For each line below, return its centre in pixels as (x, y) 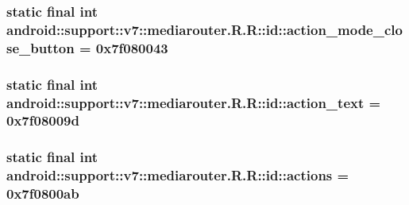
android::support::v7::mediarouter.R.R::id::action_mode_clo (204, 29)
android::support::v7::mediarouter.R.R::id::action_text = (194, 102)
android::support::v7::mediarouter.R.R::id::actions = (178, 175)
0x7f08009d (43, 120)
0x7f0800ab (43, 193)
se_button (41, 47)
